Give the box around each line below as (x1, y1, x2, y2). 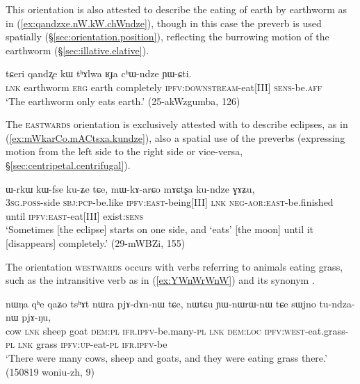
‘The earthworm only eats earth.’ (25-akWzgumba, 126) (6, 93, 240, 108)
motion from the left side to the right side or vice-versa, (6, 144, 243, 159)
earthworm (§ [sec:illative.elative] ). (6, 42, 149, 57)
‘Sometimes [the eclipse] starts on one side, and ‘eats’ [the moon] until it (6, 222, 314, 237)
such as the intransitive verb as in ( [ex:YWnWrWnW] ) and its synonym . (6, 273, 315, 287)
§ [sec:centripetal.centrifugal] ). (6, 157, 131, 172)
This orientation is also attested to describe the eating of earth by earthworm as (6, 2, 347, 16)
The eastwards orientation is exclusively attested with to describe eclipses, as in (6, 117, 348, 131)
